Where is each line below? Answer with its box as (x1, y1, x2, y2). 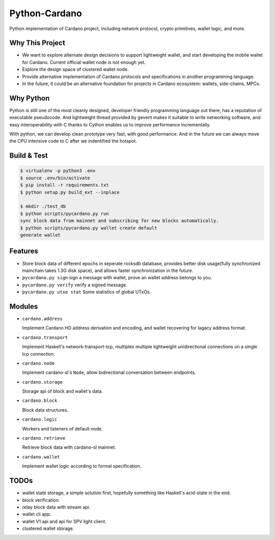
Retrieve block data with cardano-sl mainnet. (22, 444, 117, 450)
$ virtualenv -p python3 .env (20, 168, 96, 174)
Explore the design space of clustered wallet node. (22, 66, 129, 72)
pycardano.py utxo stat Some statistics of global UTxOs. (22, 289, 151, 295)
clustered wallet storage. (22, 525, 74, 532)
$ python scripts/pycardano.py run (20, 210, 109, 217)
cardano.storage (22, 379, 63, 385)
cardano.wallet (22, 454, 61, 460)
